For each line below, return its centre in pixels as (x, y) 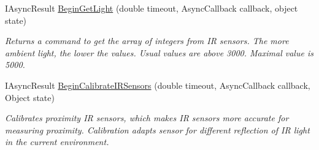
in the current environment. (57, 142)
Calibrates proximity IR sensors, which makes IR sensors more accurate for (147, 118)
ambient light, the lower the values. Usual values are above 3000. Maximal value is (159, 52)
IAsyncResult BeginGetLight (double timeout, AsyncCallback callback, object (152, 8)
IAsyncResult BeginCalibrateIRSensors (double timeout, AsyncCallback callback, (158, 85)
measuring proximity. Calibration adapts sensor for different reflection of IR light (157, 129)
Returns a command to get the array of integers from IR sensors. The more (147, 41)
